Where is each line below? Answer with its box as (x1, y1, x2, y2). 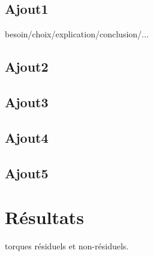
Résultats (5, 205, 84, 229)
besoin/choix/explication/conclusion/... (5, 28, 149, 40)
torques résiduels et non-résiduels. (5, 240, 129, 252)
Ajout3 (5, 92, 49, 111)
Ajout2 (5, 57, 49, 76)
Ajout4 (5, 128, 49, 146)
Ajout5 (5, 163, 49, 182)
